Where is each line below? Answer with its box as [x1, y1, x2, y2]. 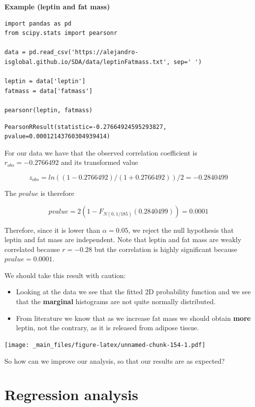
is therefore [40, 188, 74, 198]
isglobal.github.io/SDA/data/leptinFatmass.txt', [4, 58, 170, 65]
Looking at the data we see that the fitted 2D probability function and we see [16, 286, 251, 297]
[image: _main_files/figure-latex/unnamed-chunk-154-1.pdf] [4, 341, 206, 348]
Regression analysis [4, 384, 138, 405]
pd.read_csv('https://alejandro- [29, 49, 139, 56]
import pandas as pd [4, 20, 72, 27]
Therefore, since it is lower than [4, 224, 100, 235]
